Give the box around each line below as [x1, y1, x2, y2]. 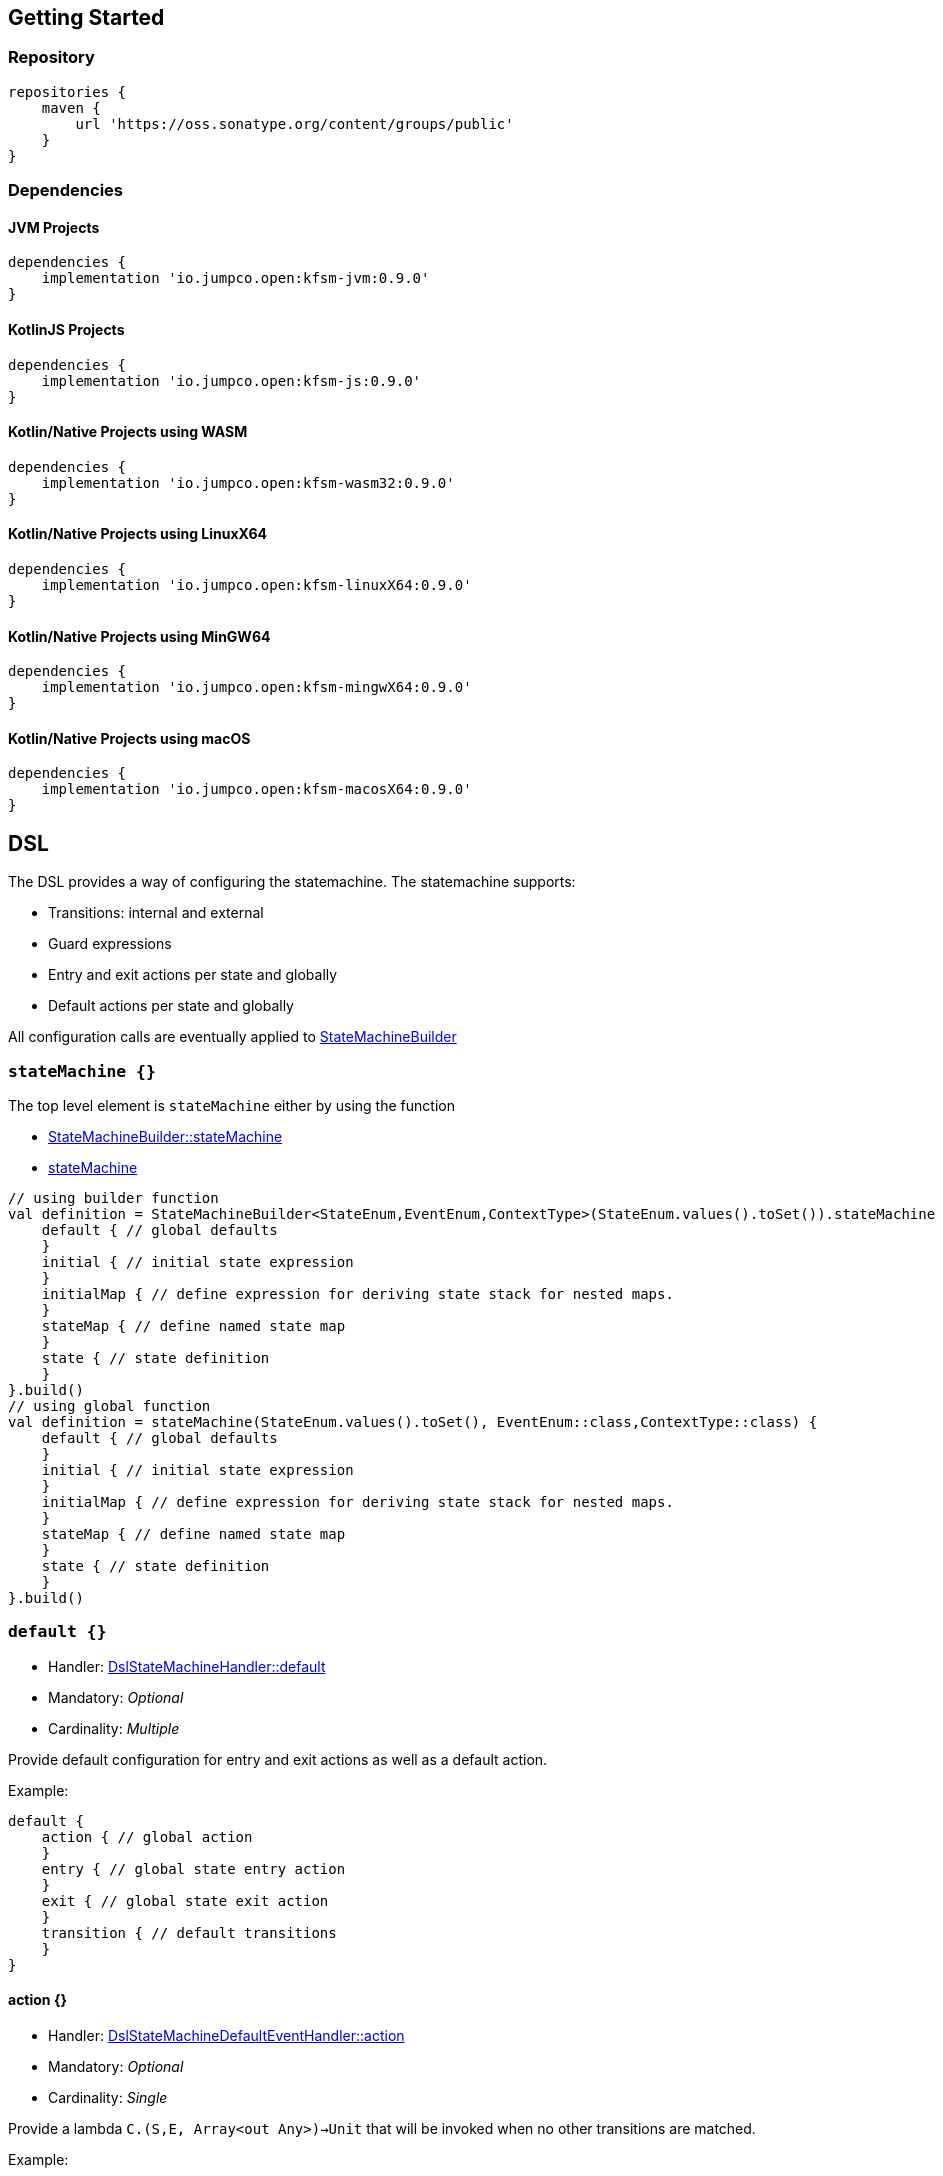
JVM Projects [8, 218, 100, 236]
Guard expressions [48, 935, 172, 953]
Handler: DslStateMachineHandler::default [48, 1657, 326, 1675]
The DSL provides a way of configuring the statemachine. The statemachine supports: [8, 873, 576, 891]
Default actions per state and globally [48, 997, 294, 1015]
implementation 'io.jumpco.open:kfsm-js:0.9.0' [41, 372, 422, 389]
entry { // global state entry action [41, 1860, 346, 1877]
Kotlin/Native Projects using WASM [8, 423, 248, 441]
